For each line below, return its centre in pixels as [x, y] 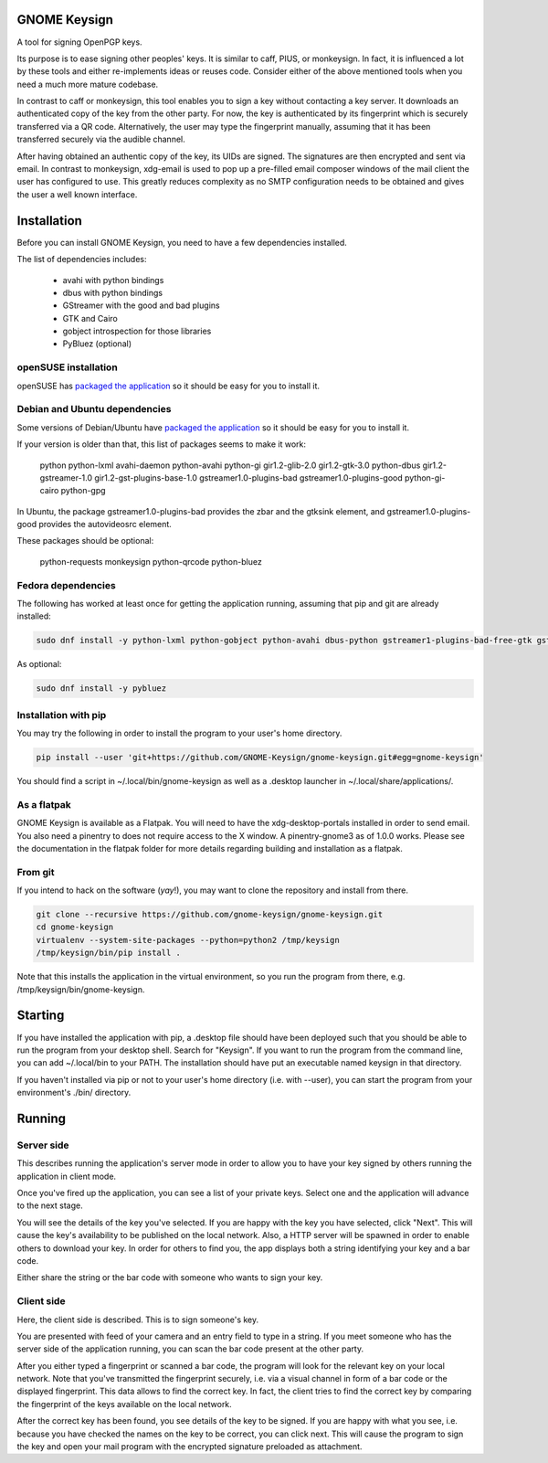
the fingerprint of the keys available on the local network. [124, 1404]
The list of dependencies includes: [82, 260]
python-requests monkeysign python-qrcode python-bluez [151, 561]
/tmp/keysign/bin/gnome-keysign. [81, 989]
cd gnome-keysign [75, 927]
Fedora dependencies [66, 585]
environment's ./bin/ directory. [74, 1093]
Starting [41, 1016]
